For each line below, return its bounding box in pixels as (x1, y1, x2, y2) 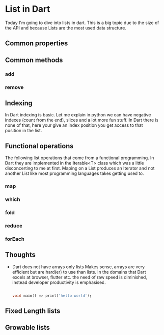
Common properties (5, 39, 68, 48)
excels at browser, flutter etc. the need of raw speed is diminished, (12, 274, 147, 280)
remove (5, 84, 24, 90)
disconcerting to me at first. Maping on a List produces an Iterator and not (5, 166, 155, 171)
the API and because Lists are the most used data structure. (5, 25, 127, 30)
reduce (5, 222, 23, 229)
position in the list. (5, 128, 42, 134)
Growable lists (5, 323, 50, 332)
